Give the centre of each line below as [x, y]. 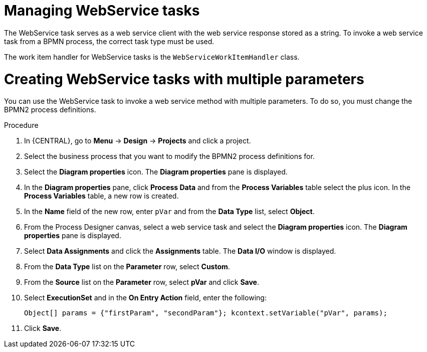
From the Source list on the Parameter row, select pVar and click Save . [142, 282]
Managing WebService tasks [102, 11]
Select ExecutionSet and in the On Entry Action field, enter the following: [145, 298]
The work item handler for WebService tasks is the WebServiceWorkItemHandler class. [152, 57]
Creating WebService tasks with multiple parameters [184, 79]
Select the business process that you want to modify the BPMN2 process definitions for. [169, 156]
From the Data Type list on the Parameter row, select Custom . [127, 267]
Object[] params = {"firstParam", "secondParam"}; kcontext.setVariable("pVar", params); [206, 313]
